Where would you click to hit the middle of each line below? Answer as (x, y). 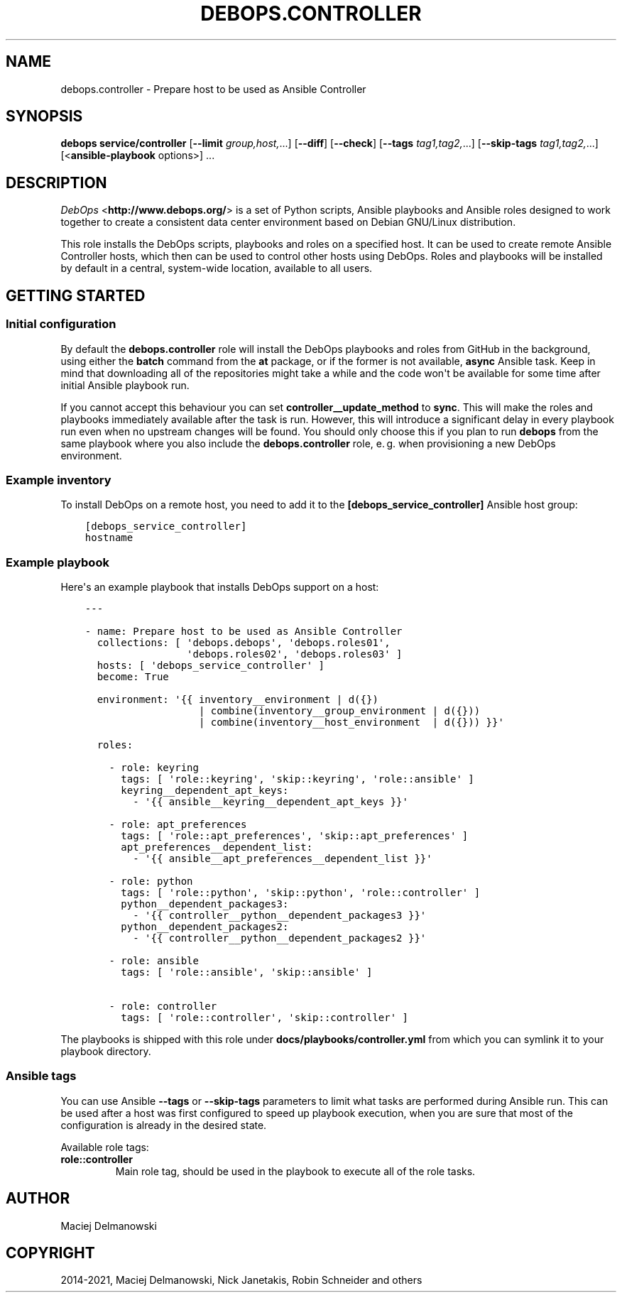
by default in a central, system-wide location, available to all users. (217, 268)
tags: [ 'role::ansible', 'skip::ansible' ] (247, 972)
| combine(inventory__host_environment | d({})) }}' (351, 722)
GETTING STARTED (76, 295)
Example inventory (59, 480)
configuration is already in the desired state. (164, 1125)
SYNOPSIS (44, 116)
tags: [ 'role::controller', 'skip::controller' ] (264, 1018)
